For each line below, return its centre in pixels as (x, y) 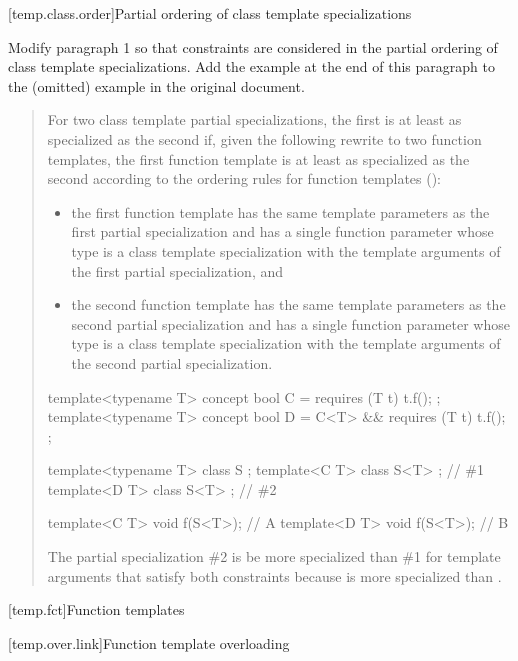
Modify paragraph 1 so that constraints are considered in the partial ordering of (253, 46)
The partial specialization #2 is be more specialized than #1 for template (274, 556)
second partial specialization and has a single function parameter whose (290, 323)
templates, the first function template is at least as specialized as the (258, 158)
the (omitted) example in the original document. (156, 85)
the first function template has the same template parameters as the (280, 211)
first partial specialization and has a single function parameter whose (282, 231)
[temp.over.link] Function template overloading (149, 642)
